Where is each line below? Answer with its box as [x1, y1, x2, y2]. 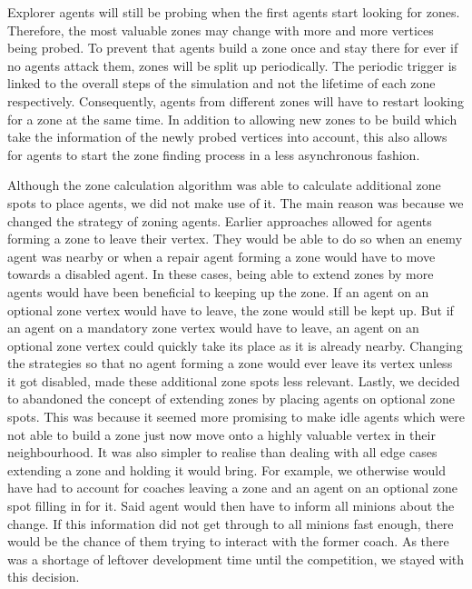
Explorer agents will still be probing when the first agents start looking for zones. [7, 3, 460, 21]
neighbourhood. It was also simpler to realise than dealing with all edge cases [7, 443, 438, 462]
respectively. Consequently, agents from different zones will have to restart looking [7, 91, 465, 110]
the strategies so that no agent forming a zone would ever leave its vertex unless [7, 354, 453, 373]
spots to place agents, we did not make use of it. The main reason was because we [7, 193, 464, 212]
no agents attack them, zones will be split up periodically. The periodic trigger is [7, 55, 457, 75]
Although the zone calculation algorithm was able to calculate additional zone [7, 175, 441, 195]
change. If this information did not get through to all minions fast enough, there [7, 514, 454, 533]
